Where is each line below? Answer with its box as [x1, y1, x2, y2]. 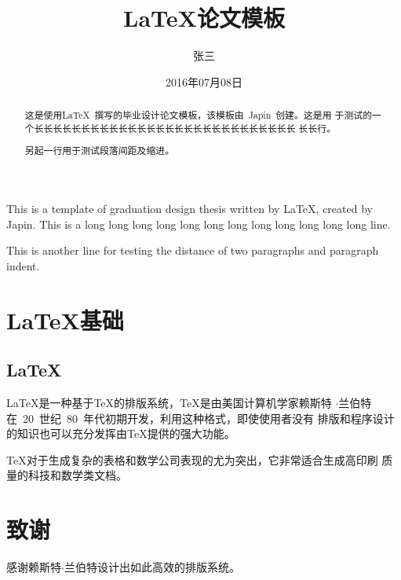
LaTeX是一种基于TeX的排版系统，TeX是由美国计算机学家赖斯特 [6, 394, 332, 410]
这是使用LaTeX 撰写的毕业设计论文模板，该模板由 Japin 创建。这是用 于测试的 [24, 108, 373, 122]
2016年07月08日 [166, 73, 242, 90]
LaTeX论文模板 [123, 2, 285, 34]
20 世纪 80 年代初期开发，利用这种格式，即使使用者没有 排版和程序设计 [22, 409, 395, 426]
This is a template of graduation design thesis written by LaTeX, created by [6, 200, 373, 216]
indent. [6, 257, 40, 273]
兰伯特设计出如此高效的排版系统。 [64, 559, 240, 575]
